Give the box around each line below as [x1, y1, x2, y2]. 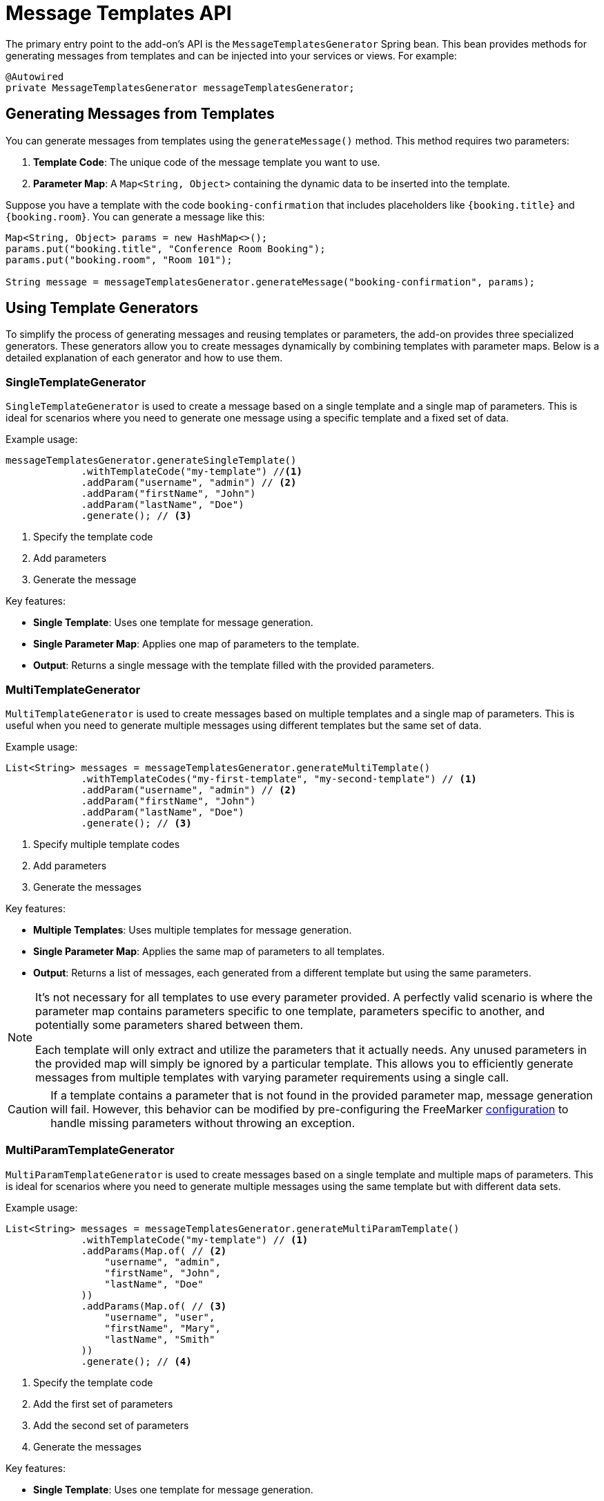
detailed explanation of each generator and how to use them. [6, 352, 283, 364]
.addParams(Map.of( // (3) [81, 1300, 227, 1312]
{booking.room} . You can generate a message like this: [6, 210, 265, 223]
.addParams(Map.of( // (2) [81, 1245, 227, 1256]
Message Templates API [6, 1, 232, 25]
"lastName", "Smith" [104, 1333, 215, 1345]
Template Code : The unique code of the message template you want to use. [33, 155, 380, 168]
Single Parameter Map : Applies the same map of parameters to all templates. [33, 945, 385, 957]
